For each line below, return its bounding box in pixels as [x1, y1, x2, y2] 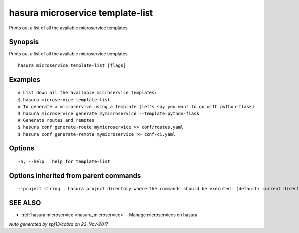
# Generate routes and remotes [18, 117, 95, 123]
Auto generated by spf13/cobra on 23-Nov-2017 [9, 221, 108, 227]
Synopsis [9, 38, 39, 46]
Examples [9, 75, 41, 84]
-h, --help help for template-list [18, 159, 111, 164]
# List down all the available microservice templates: [18, 90, 157, 96]
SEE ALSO [9, 199, 41, 207]
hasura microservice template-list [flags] [18, 62, 126, 68]
